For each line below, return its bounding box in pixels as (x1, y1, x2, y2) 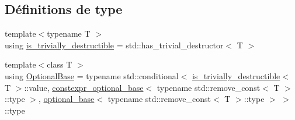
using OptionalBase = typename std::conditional (5, 69, 179, 82)
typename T (47, 27, 91, 40)
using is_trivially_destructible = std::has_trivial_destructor (5, 38, 224, 51)
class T (47, 58, 72, 70)
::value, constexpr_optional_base (24, 81, 144, 93)
